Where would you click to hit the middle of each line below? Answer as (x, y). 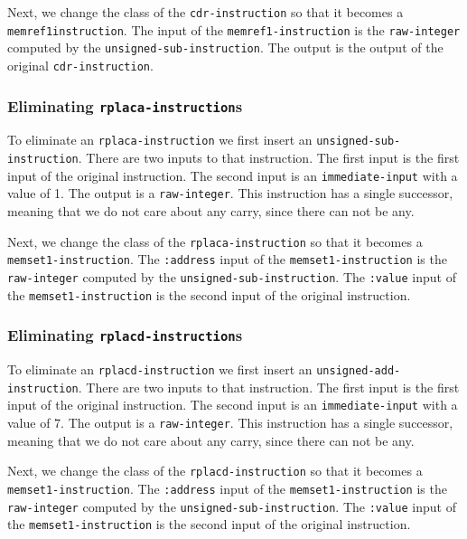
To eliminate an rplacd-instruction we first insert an (160, 369)
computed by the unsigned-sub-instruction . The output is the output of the (225, 47)
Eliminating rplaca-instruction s (125, 105)
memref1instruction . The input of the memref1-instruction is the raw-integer (234, 29)
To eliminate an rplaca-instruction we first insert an (160, 140)
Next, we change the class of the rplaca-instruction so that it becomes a (215, 241)
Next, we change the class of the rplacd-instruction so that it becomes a (215, 471)
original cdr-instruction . (80, 65)
